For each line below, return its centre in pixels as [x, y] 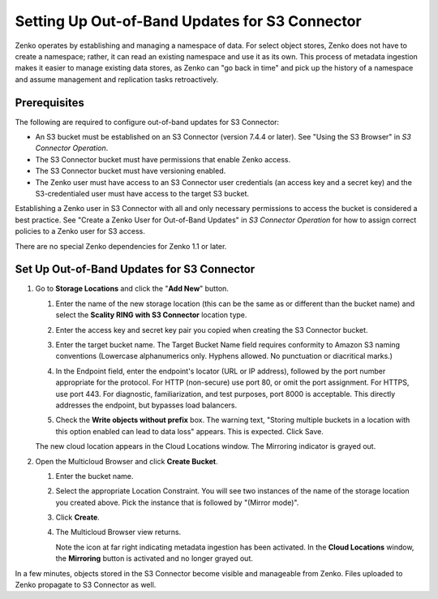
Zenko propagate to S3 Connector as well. [86, 585]
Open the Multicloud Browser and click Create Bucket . [127, 461]
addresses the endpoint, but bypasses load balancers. [146, 405]
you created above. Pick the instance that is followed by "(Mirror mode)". [177, 502]
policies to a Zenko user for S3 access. [80, 231]
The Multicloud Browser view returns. [118, 532]
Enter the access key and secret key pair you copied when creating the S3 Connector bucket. [212, 330]
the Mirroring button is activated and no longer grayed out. [154, 558]
